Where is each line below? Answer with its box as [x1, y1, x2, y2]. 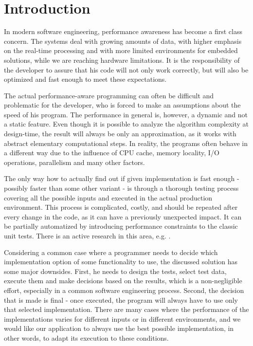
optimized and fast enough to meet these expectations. [4, 74, 167, 84]
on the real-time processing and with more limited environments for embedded [4, 45, 238, 55]
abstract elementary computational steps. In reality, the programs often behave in [4, 138, 248, 148]
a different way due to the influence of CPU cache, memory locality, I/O [4, 147, 219, 158]
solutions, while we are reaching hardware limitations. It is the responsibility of [4, 55, 240, 65]
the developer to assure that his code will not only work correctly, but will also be [4, 64, 249, 74]
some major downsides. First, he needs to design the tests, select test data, [4, 266, 227, 276]
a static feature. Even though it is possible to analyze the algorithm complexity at [4, 119, 249, 129]
